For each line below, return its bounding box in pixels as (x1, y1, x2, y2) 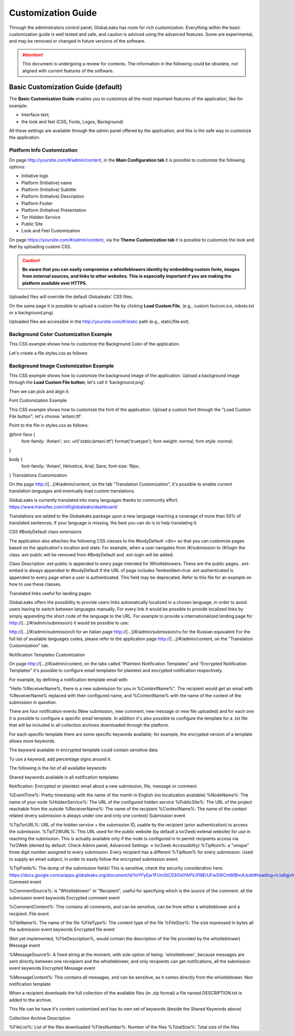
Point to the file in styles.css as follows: (9, 422, 89, 428)
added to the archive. (9, 997, 52, 1003)
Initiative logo (21, 173, 49, 179)
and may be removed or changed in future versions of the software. (9, 38, 146, 44)
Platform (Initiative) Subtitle (21, 187, 76, 192)
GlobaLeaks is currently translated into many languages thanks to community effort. (9, 497, 179, 503)
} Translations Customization (9, 472, 67, 478)
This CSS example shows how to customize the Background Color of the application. (9, 341, 180, 347)
